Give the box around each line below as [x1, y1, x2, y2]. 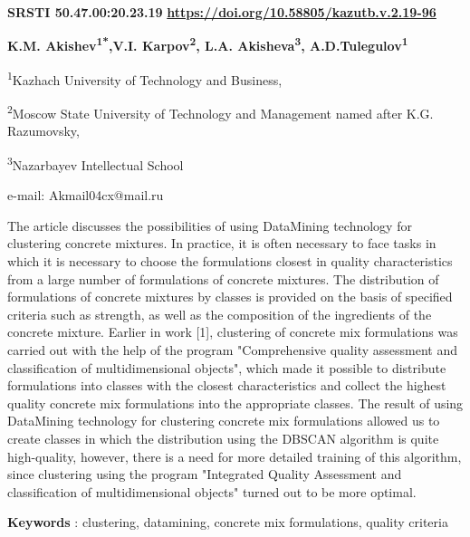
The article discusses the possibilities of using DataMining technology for [7, 216, 412, 235]
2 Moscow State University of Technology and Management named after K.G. [7, 101, 434, 122]
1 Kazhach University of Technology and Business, [7, 67, 283, 89]
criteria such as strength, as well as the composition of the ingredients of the [7, 304, 432, 323]
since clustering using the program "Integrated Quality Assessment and [7, 465, 402, 484]
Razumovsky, [7, 121, 80, 140]
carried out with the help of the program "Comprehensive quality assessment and [7, 340, 457, 359]
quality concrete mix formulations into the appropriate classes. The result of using [7, 393, 464, 412]
